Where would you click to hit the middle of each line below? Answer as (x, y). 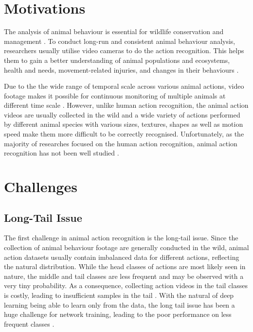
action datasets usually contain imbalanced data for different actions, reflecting (122, 257)
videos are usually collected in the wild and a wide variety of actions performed (122, 114)
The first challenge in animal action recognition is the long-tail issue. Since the (121, 238)
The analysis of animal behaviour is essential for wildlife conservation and (114, 31)
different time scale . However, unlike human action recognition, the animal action (126, 105)
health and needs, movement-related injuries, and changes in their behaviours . (121, 69)
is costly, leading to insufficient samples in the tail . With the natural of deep (119, 295)
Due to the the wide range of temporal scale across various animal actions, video (124, 86)
